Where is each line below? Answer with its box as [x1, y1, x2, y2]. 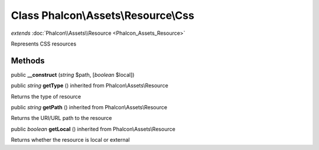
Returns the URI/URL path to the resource [11, 115, 112, 122]
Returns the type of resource [11, 93, 82, 100]
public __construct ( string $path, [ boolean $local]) [11, 71, 135, 78]
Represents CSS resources [11, 40, 77, 47]
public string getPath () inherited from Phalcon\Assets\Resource [11, 104, 168, 111]
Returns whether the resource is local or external [11, 136, 130, 144]
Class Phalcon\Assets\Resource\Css [11, 9, 194, 22]
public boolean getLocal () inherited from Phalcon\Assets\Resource [11, 125, 175, 132]
